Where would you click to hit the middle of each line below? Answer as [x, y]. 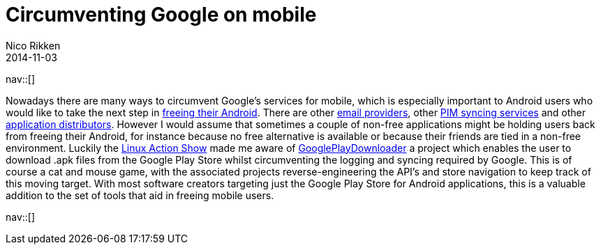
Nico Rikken [33, 45]
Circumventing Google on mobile [161, 15]
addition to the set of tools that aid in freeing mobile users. [140, 195]
